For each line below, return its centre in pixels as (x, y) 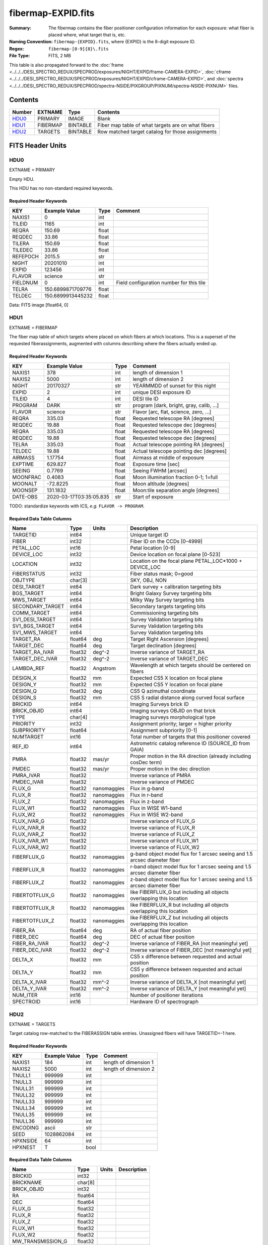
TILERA (21, 243)
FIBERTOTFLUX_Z (33, 921)
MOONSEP (25, 490)
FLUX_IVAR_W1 (30, 841)
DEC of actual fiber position (162, 937)
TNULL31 (23, 1088)
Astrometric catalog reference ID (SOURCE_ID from (190, 744)
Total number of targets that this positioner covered (190, 737)
